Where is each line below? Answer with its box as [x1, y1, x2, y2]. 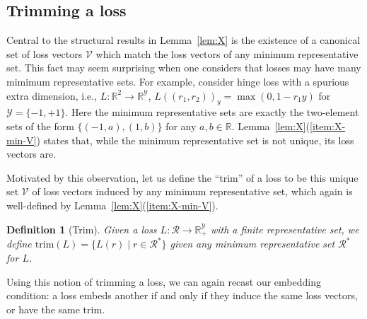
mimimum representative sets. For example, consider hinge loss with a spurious [6, 74, 349, 88]
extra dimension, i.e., [6, 88, 98, 103]
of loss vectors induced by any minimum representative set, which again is [32, 184, 353, 199]
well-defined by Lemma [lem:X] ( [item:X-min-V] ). [6, 197, 219, 212]
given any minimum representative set [170, 236, 335, 251]
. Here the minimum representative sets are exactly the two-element [65, 105, 359, 120]
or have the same [6, 301, 80, 316]
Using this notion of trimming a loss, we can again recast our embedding [6, 274, 321, 289]
